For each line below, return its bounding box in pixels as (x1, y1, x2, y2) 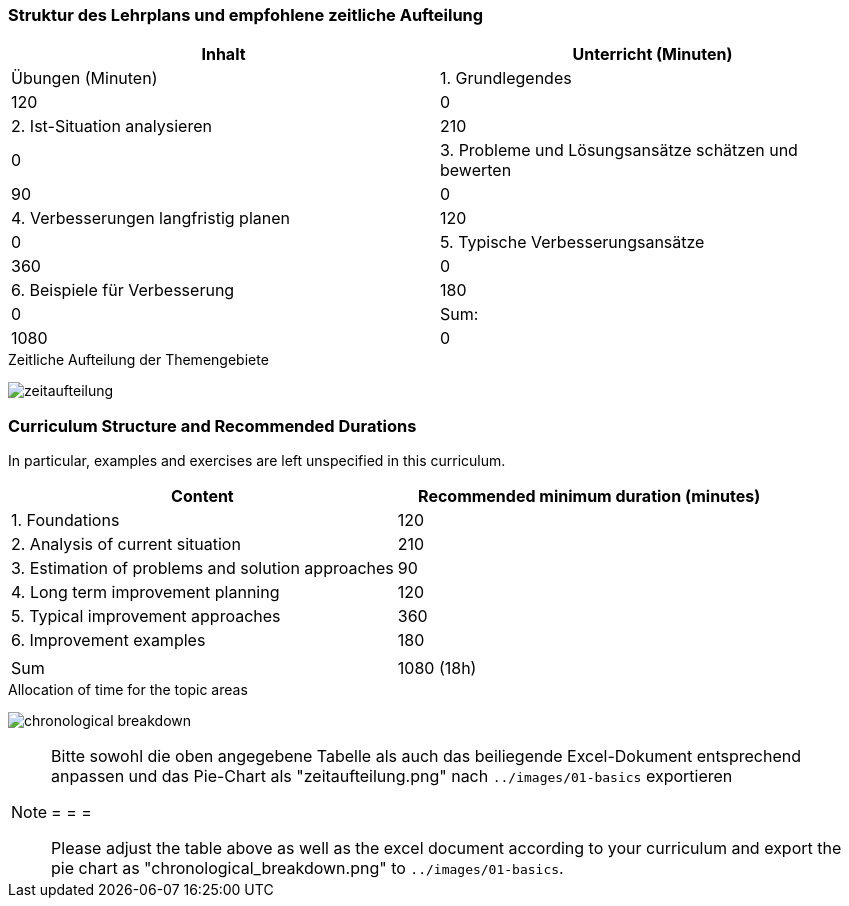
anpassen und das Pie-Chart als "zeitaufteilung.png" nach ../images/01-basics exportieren (51, 766, 733, 787)
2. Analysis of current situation (11, 534, 241, 555)
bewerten (440, 160, 512, 181)
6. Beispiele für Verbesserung (11, 280, 235, 301)
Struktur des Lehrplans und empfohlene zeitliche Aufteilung (8, 5, 484, 25)
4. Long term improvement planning (11, 582, 280, 603)
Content (171, 486, 234, 507)
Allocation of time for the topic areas (8, 681, 248, 699)
